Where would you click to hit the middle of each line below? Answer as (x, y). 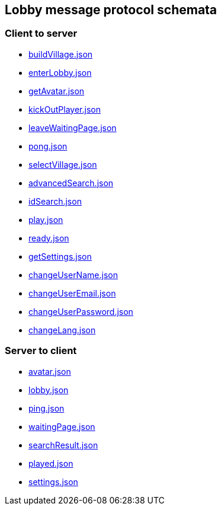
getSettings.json (60, 256)
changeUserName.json (73, 275)
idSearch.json (55, 201)
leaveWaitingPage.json (73, 128)
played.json (51, 463)
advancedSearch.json (71, 183)
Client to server (41, 34)
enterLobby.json (60, 72)
